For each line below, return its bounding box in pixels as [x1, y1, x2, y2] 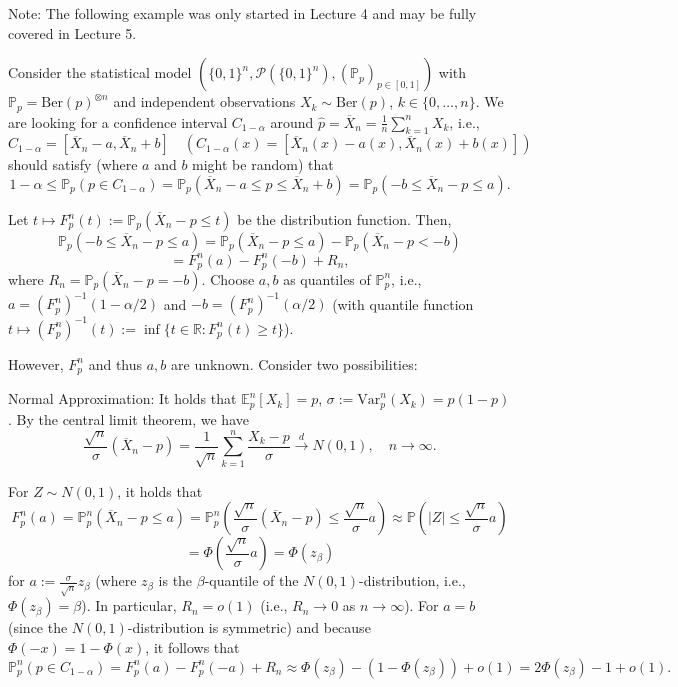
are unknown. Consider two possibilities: [171, 353, 418, 374]
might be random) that [192, 154, 334, 175]
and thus [88, 353, 143, 374]
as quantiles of [283, 268, 371, 289]
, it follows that [145, 636, 240, 657]
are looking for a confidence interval [8, 111, 228, 132]
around [270, 111, 314, 132]
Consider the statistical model [8, 62, 192, 83]
